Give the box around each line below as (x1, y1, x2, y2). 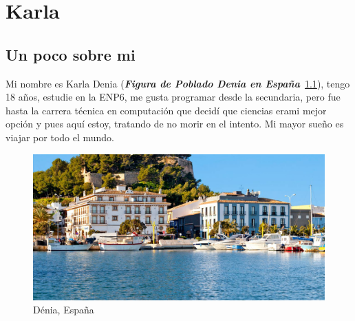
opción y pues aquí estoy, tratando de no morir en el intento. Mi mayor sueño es (6, 116, 344, 131)
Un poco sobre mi (6, 43, 136, 65)
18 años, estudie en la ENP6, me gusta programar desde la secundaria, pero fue (6, 90, 341, 104)
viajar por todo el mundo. (6, 130, 115, 144)
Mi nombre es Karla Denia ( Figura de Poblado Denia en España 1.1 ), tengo (6, 76, 350, 90)
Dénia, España (33, 302, 94, 317)
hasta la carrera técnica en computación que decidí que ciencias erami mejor (6, 103, 327, 117)
